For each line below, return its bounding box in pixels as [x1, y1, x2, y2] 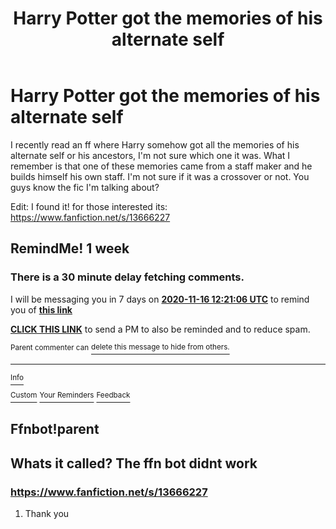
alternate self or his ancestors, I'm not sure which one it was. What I [10, 149, 291, 161]
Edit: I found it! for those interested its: [10, 200, 168, 212]
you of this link [10, 303, 73, 316]
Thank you [24, 508, 70, 520]
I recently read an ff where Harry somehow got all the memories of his [10, 138, 300, 151]
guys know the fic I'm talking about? [10, 181, 160, 193]
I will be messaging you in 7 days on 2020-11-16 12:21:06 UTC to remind [10, 293, 310, 305]
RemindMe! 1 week [10, 240, 130, 257]
